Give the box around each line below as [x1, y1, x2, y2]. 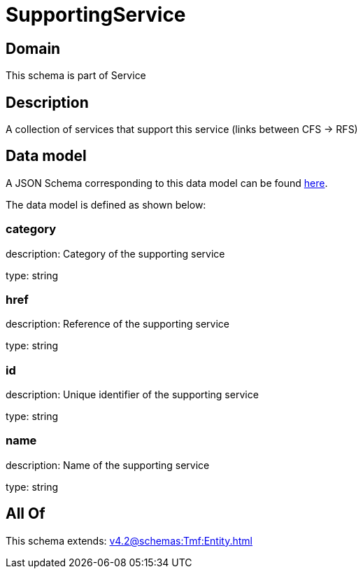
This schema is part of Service [6, 69, 146, 82]
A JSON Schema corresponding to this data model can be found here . [6, 176, 328, 189]
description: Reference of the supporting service [6, 318, 229, 330]
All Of [6, 505, 45, 523]
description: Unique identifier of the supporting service [6, 388, 259, 401]
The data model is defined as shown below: [6, 198, 206, 211]
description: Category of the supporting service [6, 247, 225, 260]
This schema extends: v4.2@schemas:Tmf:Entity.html [6, 534, 252, 547]
